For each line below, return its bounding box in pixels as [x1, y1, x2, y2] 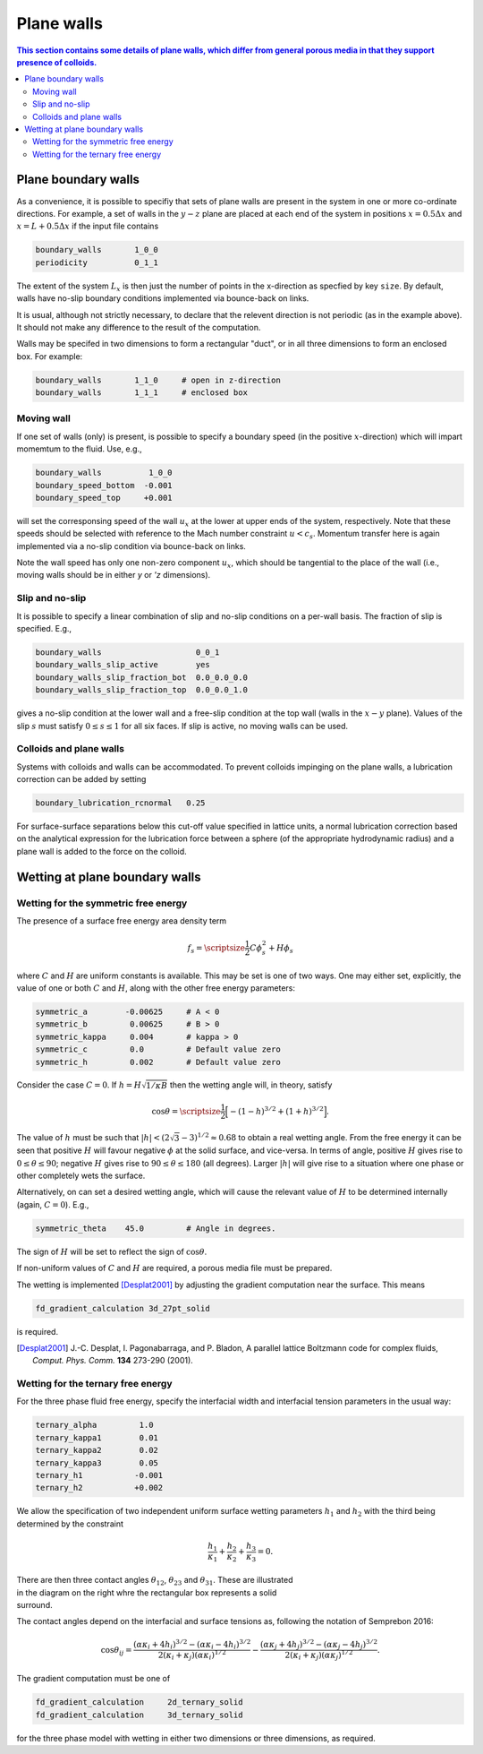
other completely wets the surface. [16, 1170, 146, 1182]
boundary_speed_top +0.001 [35, 493, 174, 503]
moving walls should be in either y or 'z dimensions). [16, 570, 211, 580]
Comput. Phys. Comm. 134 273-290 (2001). [32, 1355, 194, 1366]
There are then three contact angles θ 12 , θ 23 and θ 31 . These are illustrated [16, 1575, 293, 1587]
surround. [16, 1600, 53, 1611]
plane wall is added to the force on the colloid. [16, 846, 187, 856]
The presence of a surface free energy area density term [16, 915, 227, 926]
